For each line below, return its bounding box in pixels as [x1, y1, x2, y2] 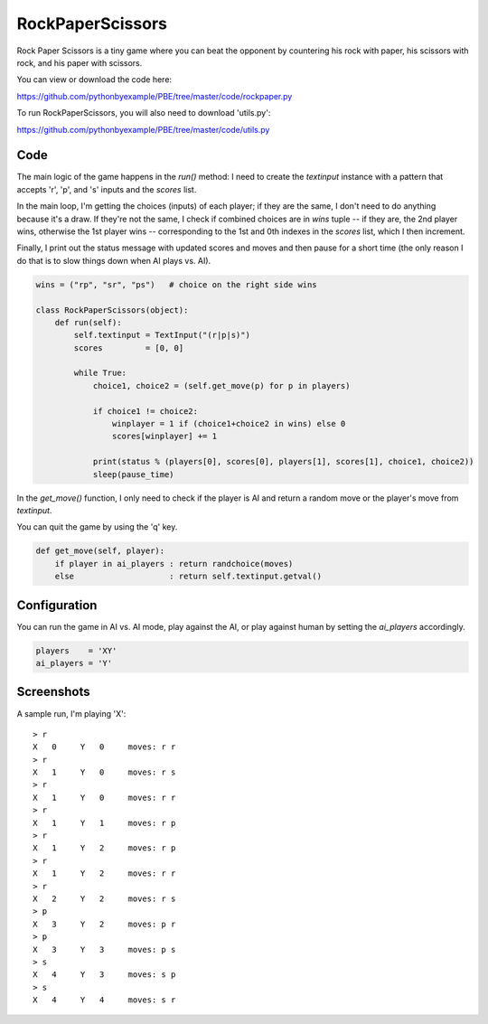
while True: [73, 368, 127, 379]
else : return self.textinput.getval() [54, 571, 323, 582]
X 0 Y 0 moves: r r [33, 742, 176, 752]
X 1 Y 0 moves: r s [33, 767, 176, 777]
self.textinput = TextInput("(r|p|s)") [73, 330, 250, 341]
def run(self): [54, 317, 122, 327]
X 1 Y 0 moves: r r [33, 792, 176, 803]
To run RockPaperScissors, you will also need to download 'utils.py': [16, 108, 271, 118]
